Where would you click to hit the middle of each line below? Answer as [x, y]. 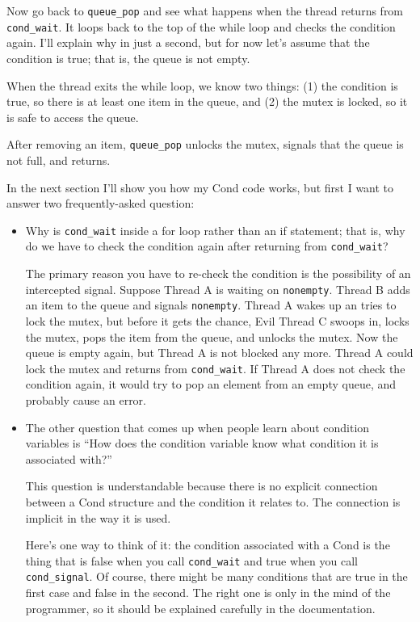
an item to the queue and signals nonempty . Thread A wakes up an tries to [211, 305]
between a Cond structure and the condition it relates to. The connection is [213, 501]
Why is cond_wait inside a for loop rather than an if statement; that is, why [215, 230]
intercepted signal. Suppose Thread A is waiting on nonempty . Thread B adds [218, 289]
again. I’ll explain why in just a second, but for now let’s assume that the [188, 42]
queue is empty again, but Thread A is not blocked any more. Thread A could [219, 353]
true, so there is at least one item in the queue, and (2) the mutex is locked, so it [207, 101]
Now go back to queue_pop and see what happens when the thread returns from [205, 11]
